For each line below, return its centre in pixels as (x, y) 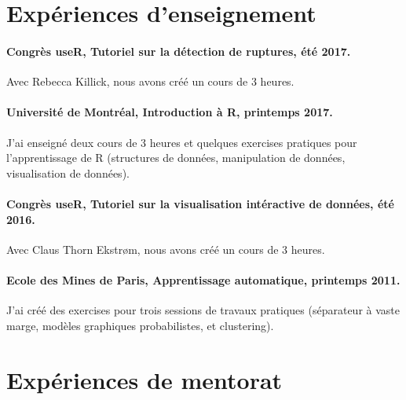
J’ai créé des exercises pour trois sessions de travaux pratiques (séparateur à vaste (203, 310)
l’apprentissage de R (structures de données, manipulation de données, (176, 158)
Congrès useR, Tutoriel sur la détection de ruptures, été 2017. (179, 51)
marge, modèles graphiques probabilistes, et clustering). (140, 325)
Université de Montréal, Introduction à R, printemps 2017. (170, 112)
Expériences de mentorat (144, 379)
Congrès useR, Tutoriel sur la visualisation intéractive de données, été (200, 203)
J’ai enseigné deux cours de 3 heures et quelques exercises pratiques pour (182, 142)
